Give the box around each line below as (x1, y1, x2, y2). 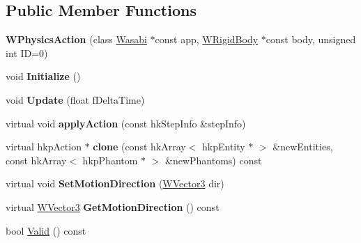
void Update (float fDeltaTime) (6, 92, 145, 107)
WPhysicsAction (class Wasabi (6, 32, 147, 47)
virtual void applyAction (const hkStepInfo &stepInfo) (6, 116, 246, 130)
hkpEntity (202, 139, 245, 154)
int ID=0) (6, 45, 48, 60)
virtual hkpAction (6, 139, 82, 154)
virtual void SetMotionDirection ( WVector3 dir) (6, 176, 224, 191)
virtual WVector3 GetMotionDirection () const (6, 199, 220, 214)
